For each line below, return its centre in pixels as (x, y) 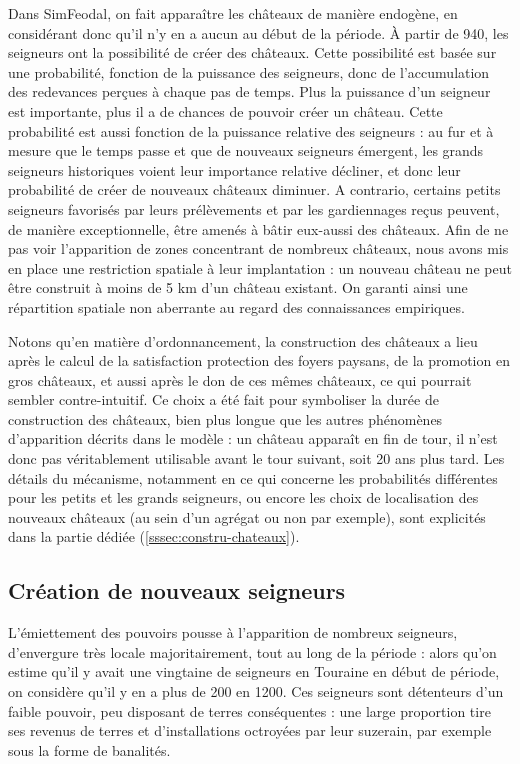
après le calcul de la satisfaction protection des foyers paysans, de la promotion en (259, 360)
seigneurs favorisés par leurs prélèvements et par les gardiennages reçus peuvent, (254, 208)
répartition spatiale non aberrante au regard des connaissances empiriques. (236, 306)
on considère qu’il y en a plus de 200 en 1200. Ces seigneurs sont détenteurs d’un (256, 691)
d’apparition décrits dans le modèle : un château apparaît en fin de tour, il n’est (253, 438)
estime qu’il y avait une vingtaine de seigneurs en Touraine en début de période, (254, 671)
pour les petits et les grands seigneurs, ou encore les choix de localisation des (243, 497)
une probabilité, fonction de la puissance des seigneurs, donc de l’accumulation (249, 71)
